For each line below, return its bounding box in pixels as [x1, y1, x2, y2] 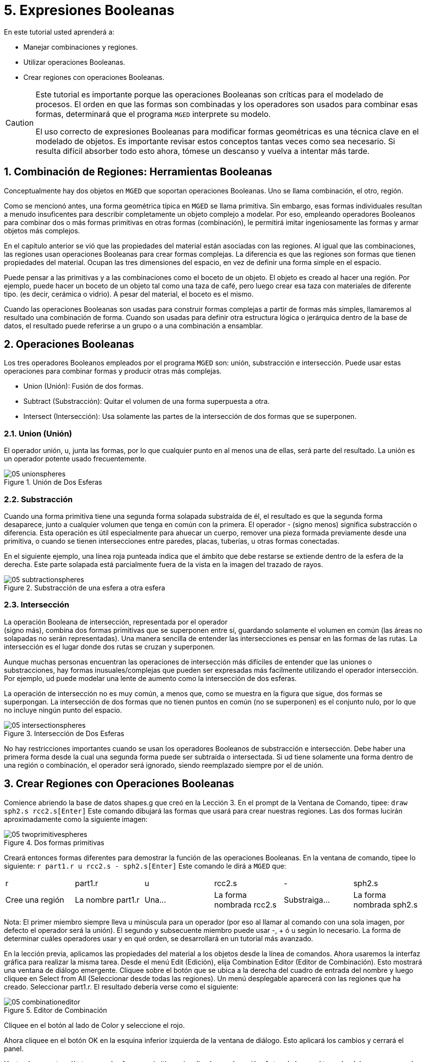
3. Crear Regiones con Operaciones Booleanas [4, 778, 234, 790]
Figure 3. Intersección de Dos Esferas [4, 729, 125, 738]
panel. [4, 1044, 24, 1053]
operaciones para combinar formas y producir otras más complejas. [4, 367, 222, 376]
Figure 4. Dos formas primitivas [4, 838, 105, 847]
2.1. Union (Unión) [4, 428, 73, 438]
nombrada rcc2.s [214, 899, 277, 910]
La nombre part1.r [74, 894, 140, 905]
